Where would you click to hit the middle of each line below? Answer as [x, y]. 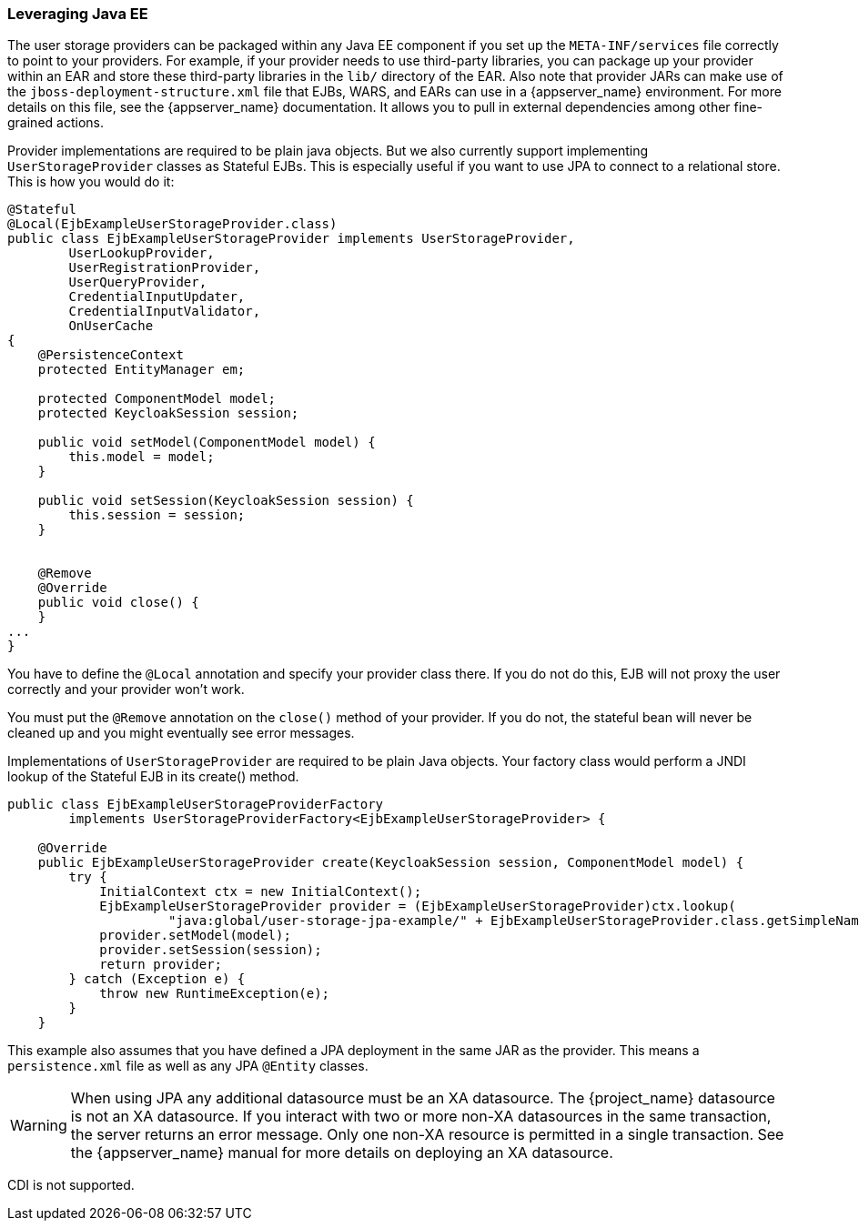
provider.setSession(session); [211, 950]
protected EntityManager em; [141, 370]
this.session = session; [157, 515]
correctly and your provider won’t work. [126, 689]
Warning [39, 1126]
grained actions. [56, 123]
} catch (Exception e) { [157, 979]
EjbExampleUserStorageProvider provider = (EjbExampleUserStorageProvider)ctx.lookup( [418, 906]
